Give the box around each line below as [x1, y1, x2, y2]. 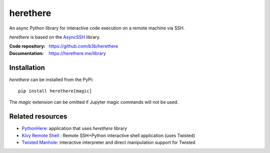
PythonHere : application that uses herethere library [21, 125, 127, 131]
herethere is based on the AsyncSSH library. [9, 34, 101, 40]
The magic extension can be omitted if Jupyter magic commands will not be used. [9, 99, 178, 105]
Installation [9, 63, 45, 72]
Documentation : [9, 50, 44, 56]
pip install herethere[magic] [18, 88, 92, 94]
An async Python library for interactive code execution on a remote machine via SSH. [9, 25, 185, 31]
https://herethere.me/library [48, 50, 106, 56]
